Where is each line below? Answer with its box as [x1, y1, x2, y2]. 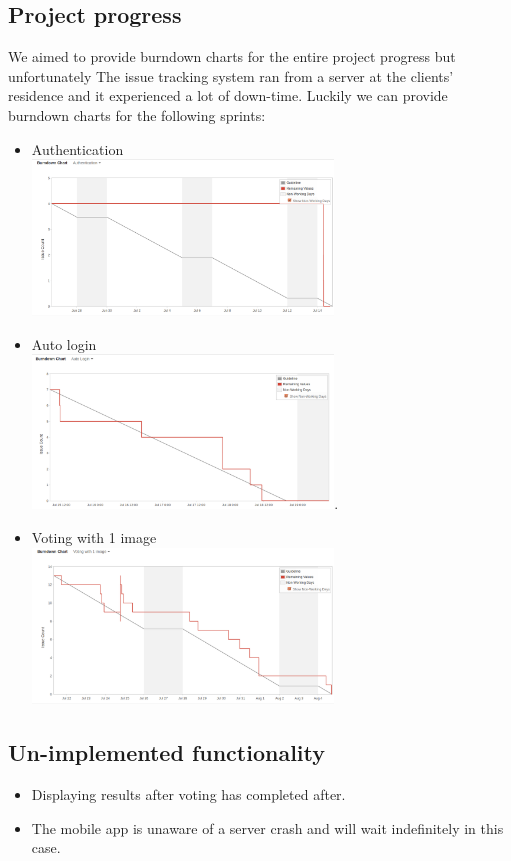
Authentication [31, 138, 124, 159]
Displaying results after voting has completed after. [31, 783, 346, 804]
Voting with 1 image [31, 527, 157, 548]
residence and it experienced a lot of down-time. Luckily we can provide [8, 85, 448, 106]
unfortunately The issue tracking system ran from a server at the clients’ [8, 65, 454, 86]
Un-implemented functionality [8, 737, 326, 768]
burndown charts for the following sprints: [8, 104, 266, 125]
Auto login [31, 333, 97, 354]
